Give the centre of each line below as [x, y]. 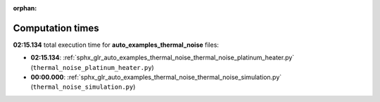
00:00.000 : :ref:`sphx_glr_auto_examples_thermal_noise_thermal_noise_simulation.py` [156, 78]
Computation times [56, 28]
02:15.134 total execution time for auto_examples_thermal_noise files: [116, 45]
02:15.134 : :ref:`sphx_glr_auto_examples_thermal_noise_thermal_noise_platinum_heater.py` [163, 58]
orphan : [25, 8]
